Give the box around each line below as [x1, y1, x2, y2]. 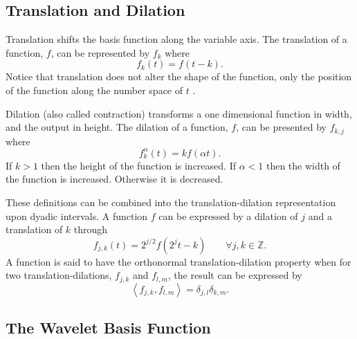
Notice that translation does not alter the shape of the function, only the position [6, 69, 352, 84]
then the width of [266, 158, 340, 172]
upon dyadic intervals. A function [6, 208, 148, 223]
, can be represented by [51, 45, 150, 59]
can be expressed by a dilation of [158, 208, 298, 223]
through [73, 222, 108, 237]
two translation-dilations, [6, 268, 112, 282]
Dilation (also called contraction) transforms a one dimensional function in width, [6, 106, 352, 120]
